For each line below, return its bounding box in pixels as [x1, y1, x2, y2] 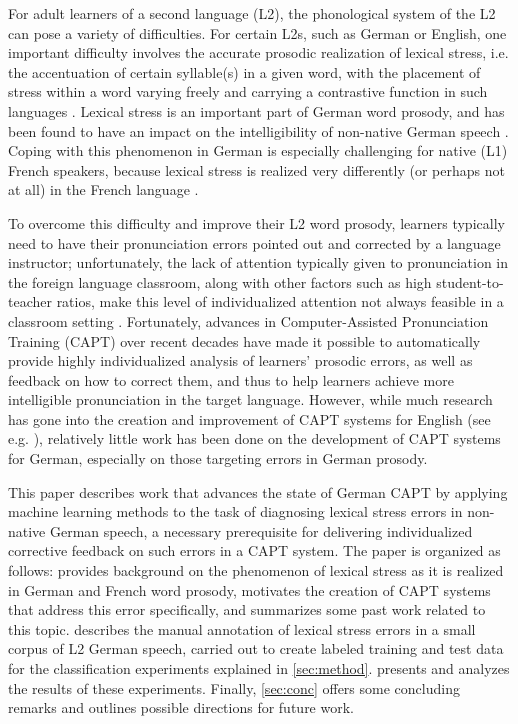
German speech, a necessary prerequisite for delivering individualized [49, 520, 473, 541]
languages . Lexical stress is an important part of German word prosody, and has [8, 100, 505, 121]
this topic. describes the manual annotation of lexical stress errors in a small [8, 618, 476, 639]
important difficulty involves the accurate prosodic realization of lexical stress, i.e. [8, 42, 509, 63]
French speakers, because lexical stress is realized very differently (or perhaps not [8, 159, 505, 180]
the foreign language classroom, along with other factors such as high [8, 271, 432, 292]
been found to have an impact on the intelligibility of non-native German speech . [8, 120, 509, 141]
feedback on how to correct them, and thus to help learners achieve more [8, 369, 454, 390]
